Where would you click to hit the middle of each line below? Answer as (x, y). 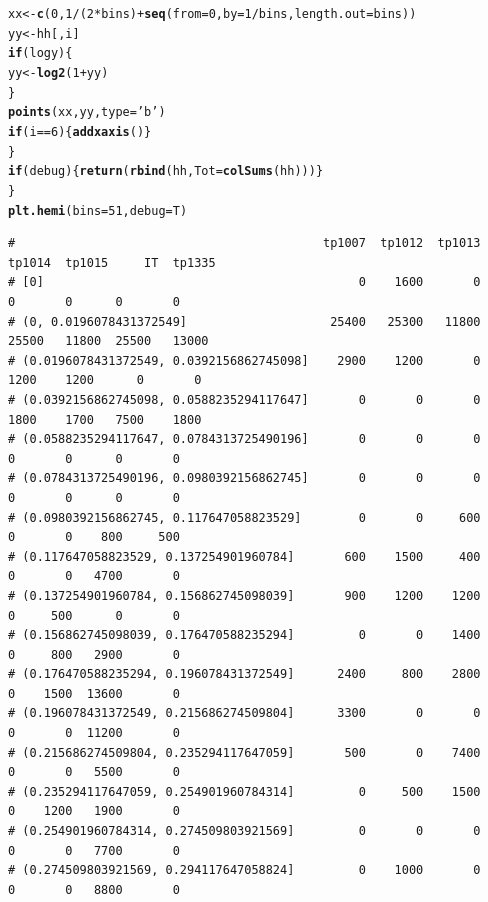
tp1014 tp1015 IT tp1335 (112, 262)
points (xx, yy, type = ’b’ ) (87, 112)
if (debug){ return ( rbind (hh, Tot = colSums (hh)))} (166, 171)
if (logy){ (40, 53)
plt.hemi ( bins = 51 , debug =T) (98, 210)
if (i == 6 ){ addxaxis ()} (80, 131)
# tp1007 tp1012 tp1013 (244, 243)
